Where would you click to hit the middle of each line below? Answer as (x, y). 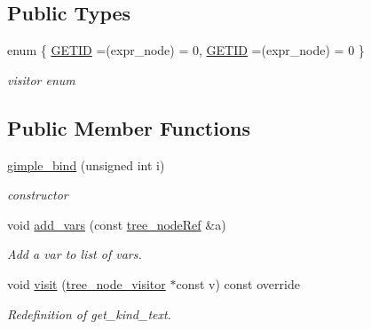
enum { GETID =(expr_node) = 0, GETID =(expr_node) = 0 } (186, 50)
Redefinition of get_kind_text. (89, 313)
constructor (38, 195)
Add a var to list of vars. (75, 254)
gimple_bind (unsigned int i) (86, 164)
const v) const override (238, 283)
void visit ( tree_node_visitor (87, 283)
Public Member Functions (129, 127)
